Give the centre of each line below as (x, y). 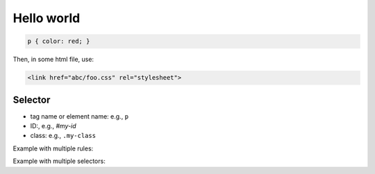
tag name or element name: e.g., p (79, 116)
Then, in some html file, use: (53, 60)
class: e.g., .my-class (63, 136)
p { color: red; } (59, 41)
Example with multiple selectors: (59, 161)
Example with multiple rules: (53, 148)
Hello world (47, 18)
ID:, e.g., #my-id (53, 126)
